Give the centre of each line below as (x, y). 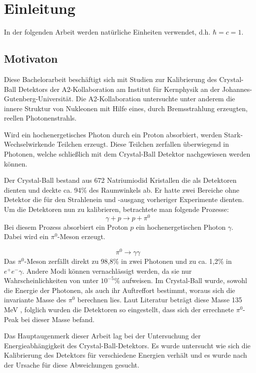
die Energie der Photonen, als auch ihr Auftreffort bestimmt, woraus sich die (120, 290)
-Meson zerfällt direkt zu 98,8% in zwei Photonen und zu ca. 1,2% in (128, 261)
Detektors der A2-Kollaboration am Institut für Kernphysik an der (119, 89)
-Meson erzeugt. (81, 236)
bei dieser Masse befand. (58, 319)
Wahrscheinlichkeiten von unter (51, 280)
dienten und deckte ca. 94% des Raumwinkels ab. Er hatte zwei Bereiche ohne (122, 189)
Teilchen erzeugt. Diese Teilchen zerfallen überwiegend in (143, 144)
